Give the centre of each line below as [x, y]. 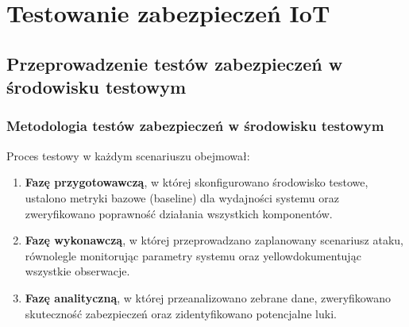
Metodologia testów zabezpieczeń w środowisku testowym [195, 126]
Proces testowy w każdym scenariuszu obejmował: [128, 155]
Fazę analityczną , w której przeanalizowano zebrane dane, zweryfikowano [208, 297]
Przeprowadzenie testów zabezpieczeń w [175, 63]
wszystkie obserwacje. [77, 271]
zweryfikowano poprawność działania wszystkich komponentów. [179, 213]
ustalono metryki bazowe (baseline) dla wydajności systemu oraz [182, 197]
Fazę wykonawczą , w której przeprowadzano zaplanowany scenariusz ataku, [214, 240]
